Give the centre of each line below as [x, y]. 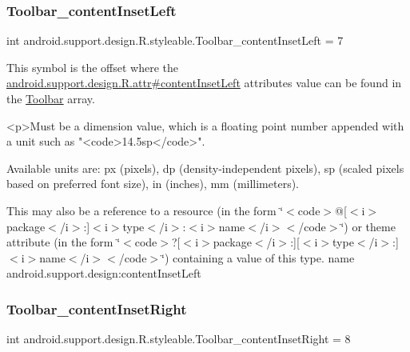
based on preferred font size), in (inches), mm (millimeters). [153, 184]
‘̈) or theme [368, 226]
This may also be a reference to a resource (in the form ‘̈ [145, 210]
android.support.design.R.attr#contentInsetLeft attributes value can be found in [204, 83]
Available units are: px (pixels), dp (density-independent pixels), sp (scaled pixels [205, 168]
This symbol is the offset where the [92, 67]
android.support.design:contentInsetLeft [104, 273]
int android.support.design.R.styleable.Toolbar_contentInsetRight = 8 [179, 339]
